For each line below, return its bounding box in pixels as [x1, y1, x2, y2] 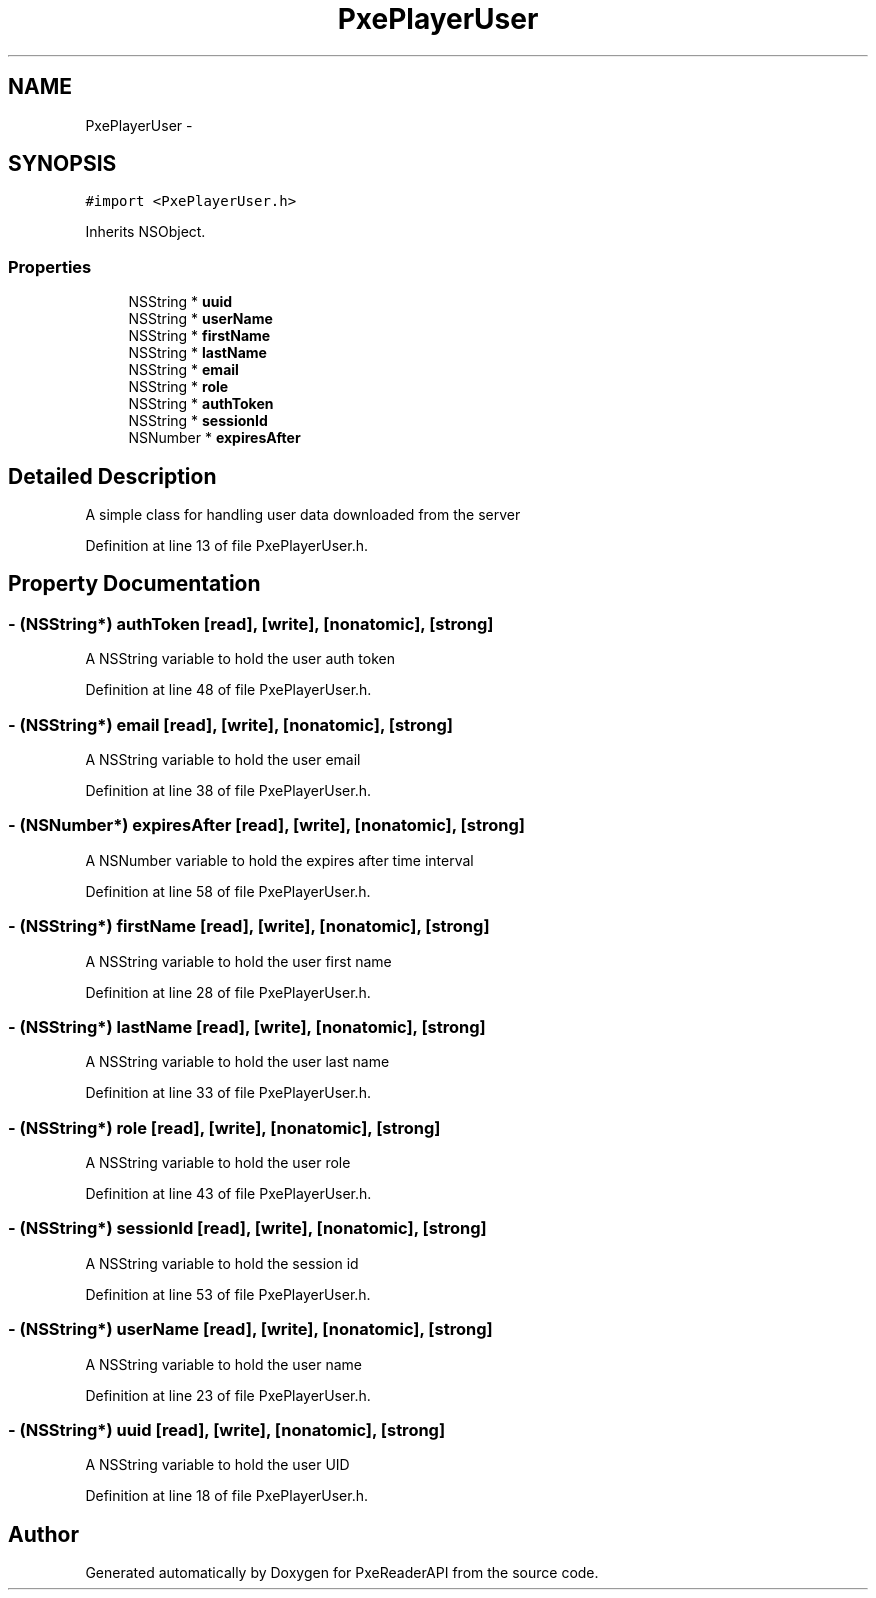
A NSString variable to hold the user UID [85, 1456, 350, 1474]
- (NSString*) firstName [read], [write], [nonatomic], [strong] [8, 916, 490, 937]
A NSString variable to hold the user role [85, 1154, 351, 1171]
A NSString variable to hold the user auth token [85, 650, 395, 668]
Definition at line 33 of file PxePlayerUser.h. [85, 1084, 371, 1102]
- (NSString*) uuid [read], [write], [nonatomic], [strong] [8, 1419, 446, 1440]
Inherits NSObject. [85, 223, 206, 241]
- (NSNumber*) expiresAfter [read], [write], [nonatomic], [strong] [8, 815, 525, 836]
